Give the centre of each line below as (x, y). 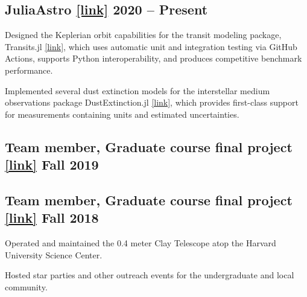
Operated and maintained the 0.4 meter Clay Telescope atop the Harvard (141, 243)
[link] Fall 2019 (52, 164)
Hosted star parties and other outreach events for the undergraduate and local (150, 275)
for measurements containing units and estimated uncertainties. (122, 114)
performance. (29, 70)
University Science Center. (54, 254)
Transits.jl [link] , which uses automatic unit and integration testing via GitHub (151, 46)
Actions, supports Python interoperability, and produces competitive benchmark (153, 58)
